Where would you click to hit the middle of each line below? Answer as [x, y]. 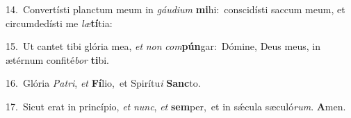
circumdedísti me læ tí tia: [59, 23]
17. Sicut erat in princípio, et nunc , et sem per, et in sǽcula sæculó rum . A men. [176, 106]
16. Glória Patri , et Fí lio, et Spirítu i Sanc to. [103, 83]
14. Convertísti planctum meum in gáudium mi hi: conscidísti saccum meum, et [175, 9]
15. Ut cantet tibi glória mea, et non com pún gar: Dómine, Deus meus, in [163, 46]
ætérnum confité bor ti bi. [57, 59]
